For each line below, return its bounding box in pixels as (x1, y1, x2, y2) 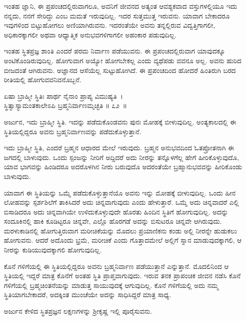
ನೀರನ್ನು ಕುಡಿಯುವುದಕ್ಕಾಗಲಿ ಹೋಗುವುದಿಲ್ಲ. (4, 245, 102, 255)
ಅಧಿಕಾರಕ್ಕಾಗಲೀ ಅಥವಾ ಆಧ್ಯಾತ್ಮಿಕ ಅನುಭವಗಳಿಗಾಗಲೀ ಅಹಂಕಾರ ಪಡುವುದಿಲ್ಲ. (4, 29, 177, 39)
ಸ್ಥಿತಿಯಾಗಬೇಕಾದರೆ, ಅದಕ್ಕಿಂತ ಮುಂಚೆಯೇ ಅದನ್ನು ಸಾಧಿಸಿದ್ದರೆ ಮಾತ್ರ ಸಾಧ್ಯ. (4, 289, 171, 300)
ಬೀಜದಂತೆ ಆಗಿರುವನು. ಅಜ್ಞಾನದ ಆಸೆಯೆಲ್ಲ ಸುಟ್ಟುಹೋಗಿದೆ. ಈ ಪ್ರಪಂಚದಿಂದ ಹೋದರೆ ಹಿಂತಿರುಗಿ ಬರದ (4, 65, 236, 75)
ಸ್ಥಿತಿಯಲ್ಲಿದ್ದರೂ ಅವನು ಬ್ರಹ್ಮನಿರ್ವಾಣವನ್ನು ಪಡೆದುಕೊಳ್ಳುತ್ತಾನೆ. (4, 126, 142, 136)
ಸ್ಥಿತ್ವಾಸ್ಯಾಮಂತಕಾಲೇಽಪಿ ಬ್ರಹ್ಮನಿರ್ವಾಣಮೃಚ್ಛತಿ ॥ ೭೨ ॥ (4, 100, 127, 110)
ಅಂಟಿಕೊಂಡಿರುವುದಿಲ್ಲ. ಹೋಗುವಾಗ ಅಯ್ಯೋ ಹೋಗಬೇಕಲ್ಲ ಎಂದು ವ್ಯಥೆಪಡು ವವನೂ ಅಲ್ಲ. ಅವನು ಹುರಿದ (4, 55, 242, 65)
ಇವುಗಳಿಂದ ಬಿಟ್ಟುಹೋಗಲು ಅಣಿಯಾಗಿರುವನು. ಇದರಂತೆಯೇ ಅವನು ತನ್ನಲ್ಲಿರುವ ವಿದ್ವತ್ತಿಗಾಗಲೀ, (4, 20, 215, 30)
